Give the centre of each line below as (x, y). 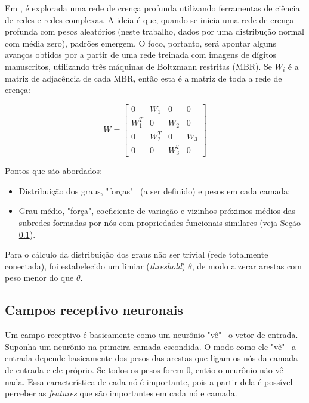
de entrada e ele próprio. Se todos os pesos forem (94, 369)
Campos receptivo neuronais (94, 310)
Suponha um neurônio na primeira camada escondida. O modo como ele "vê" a (151, 346)
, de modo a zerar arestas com (247, 266)
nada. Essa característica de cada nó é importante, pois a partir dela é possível (149, 381)
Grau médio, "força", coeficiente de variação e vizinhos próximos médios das (157, 211)
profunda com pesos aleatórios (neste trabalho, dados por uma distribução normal (155, 31)
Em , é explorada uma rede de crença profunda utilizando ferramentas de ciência (152, 8)
